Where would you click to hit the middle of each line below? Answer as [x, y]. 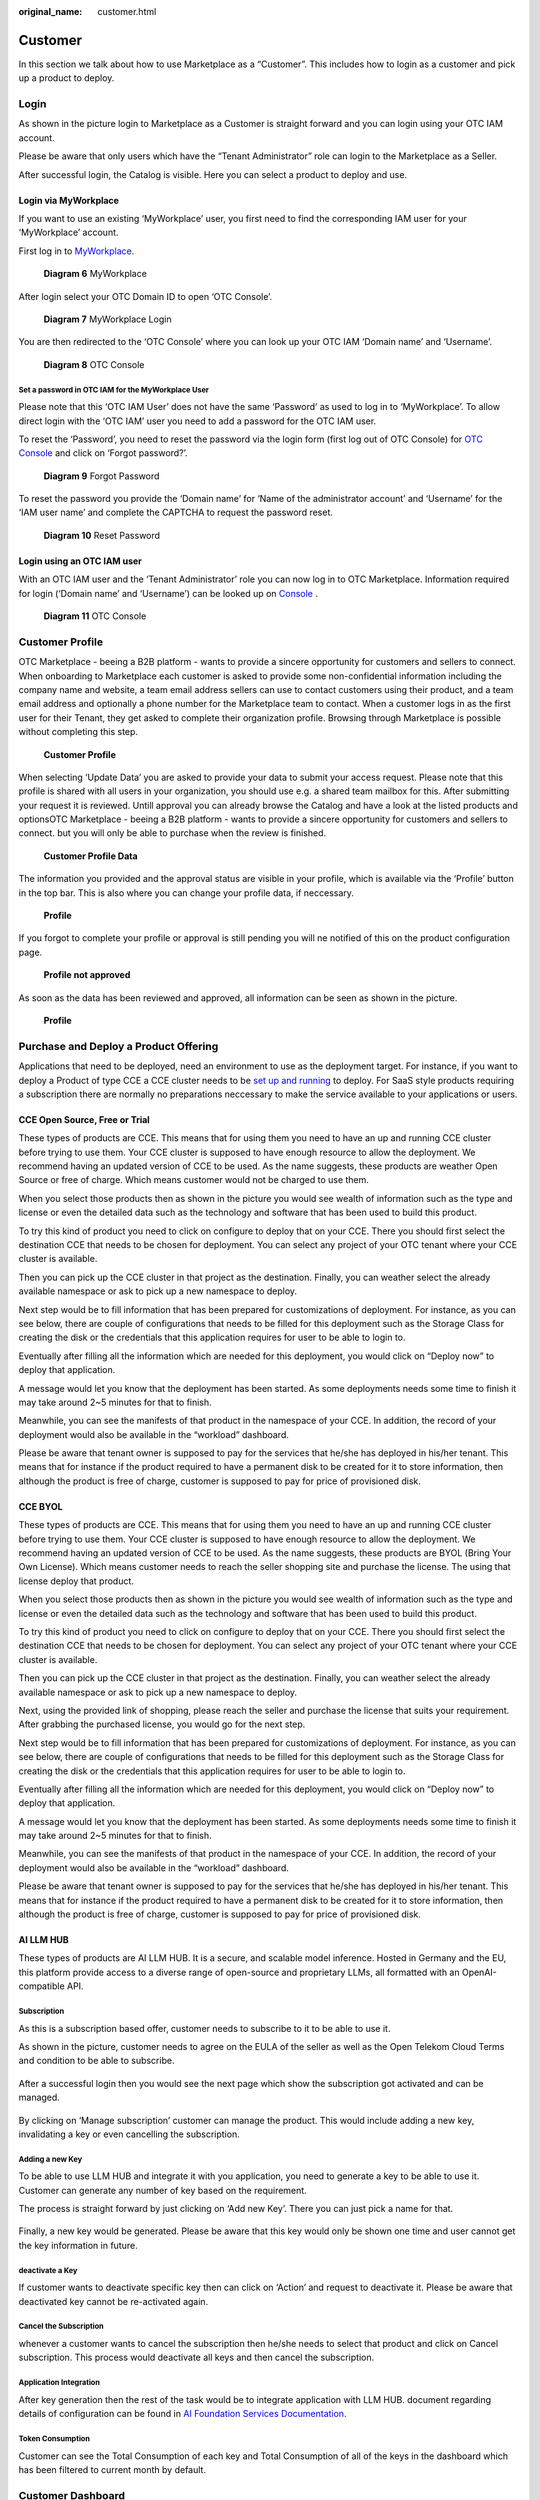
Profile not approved [87, 975]
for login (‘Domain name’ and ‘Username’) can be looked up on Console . [168, 593]
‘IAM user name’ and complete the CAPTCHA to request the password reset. [176, 512]
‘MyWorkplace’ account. [68, 232]
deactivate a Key [48, 2270]
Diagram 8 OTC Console [94, 364]
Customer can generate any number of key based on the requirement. [162, 2190]
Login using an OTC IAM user [80, 561]
